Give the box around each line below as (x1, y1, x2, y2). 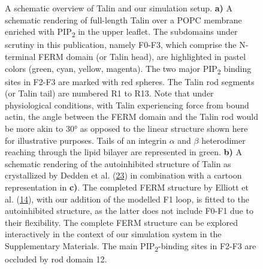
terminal (5, 50, 36, 62)
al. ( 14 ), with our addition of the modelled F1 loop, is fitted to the (5, 192, 249, 205)
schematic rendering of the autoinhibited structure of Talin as (5, 157, 231, 170)
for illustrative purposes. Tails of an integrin (5, 134, 167, 146)
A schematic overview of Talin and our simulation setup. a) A (5, 2, 232, 14)
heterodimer (201, 134, 246, 146)
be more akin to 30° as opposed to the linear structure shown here (5, 122, 248, 134)
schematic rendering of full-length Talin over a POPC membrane (5, 13, 242, 26)
